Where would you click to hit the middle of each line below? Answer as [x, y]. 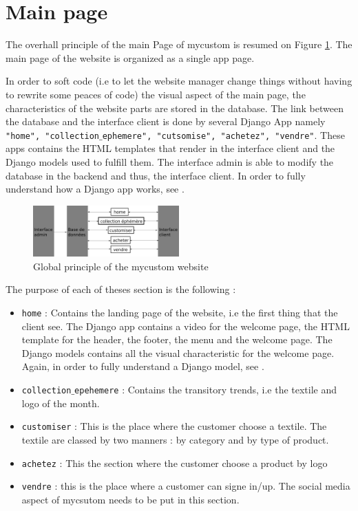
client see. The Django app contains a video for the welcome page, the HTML [186, 326]
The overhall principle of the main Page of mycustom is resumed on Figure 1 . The [179, 44]
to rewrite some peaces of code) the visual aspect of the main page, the [156, 94]
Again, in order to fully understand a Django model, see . [143, 366]
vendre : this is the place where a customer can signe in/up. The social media [186, 486]
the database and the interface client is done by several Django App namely [166, 121]
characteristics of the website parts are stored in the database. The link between [175, 108]
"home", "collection [53, 136]
